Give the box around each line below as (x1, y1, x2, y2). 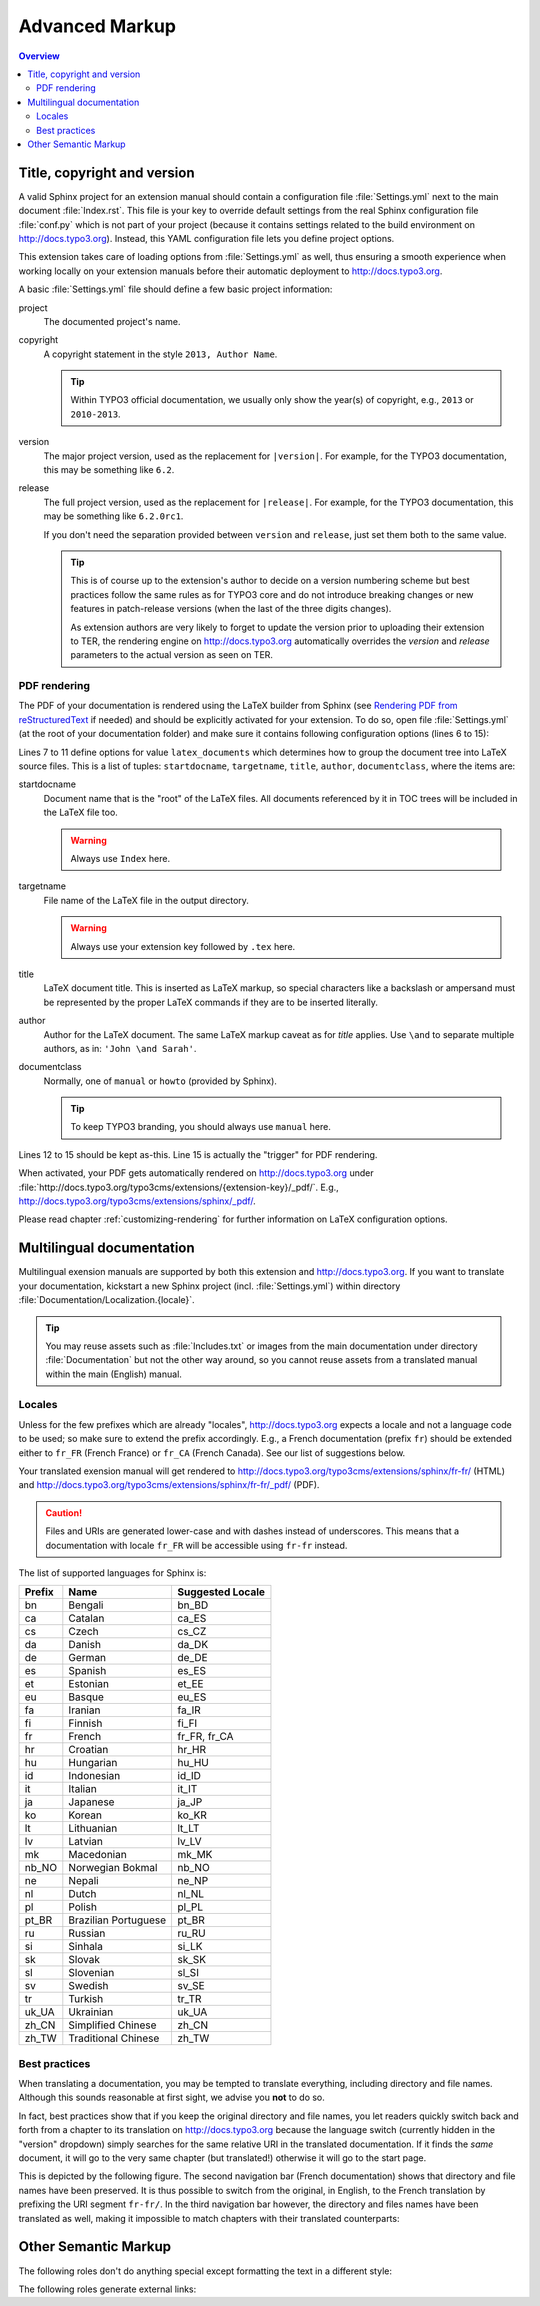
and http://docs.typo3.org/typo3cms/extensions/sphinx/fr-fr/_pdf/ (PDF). (18, 1479, 320, 1491)
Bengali (68, 1598, 104, 1612)
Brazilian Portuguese (68, 1913, 167, 1927)
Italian (68, 1782, 97, 1796)
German (68, 1651, 107, 1665)
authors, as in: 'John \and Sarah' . (43, 1042, 197, 1054)
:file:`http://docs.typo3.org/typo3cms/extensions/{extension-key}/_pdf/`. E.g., (18, 1181, 339, 1193)
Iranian (68, 1703, 101, 1717)
